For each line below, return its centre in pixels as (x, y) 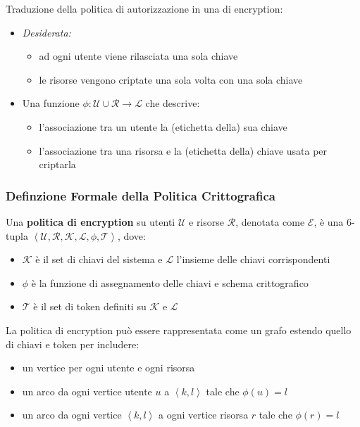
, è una (329, 221)
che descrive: (173, 103)
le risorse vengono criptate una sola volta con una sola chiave (171, 79)
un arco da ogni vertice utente (87, 391)
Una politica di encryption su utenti (91, 221)
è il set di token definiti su (90, 306)
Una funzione (51, 103)
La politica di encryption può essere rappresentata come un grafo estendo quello (179, 330)
